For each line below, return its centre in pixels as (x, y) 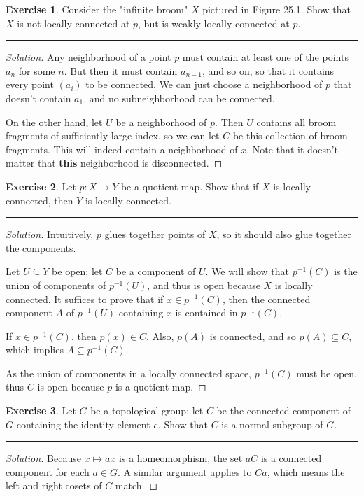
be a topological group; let (147, 411)
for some (37, 70)
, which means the (306, 471)
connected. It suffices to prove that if (85, 299)
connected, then (40, 200)
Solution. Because (43, 458)
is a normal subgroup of (272, 424)
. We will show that (247, 271)
